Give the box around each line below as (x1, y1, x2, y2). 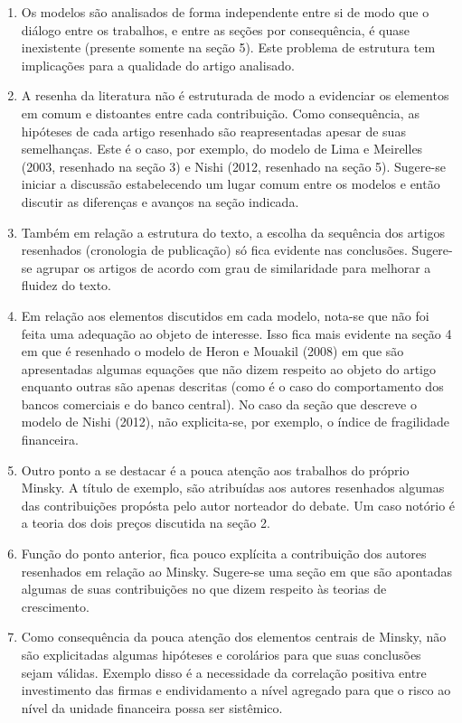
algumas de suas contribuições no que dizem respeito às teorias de (21, 579, 387, 598)
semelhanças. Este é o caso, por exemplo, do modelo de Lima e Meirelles (21, 139, 423, 158)
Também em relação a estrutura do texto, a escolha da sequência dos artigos (21, 222, 446, 241)
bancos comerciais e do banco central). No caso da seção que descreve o (21, 394, 417, 413)
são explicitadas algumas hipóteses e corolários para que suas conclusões (21, 645, 421, 663)
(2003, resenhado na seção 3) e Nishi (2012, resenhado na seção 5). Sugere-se (21, 156, 446, 175)
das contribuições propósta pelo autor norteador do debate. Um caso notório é (21, 495, 456, 514)
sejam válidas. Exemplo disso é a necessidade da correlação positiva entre (21, 662, 427, 681)
